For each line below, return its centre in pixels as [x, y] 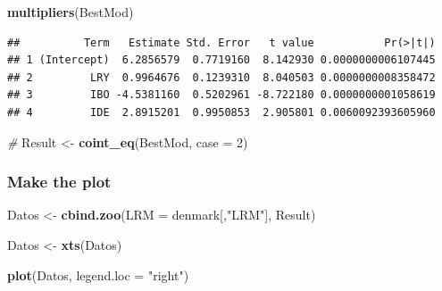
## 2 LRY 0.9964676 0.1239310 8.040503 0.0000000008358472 [221, 77]
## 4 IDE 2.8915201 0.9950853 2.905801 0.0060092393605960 [221, 112]
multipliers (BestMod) [71, 12]
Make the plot [59, 182]
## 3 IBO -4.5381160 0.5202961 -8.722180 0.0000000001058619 [221, 95]
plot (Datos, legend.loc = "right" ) [98, 274]
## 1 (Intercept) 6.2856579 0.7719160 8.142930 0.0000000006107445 [221, 60]
